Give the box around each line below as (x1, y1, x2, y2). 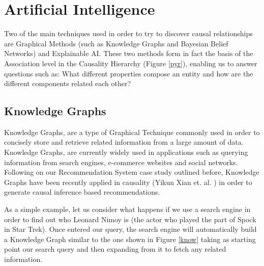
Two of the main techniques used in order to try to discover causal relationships (4, 28, 253, 39)
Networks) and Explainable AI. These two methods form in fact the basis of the (4, 48, 253, 59)
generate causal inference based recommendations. (4, 187, 160, 197)
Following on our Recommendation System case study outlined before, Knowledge (4, 167, 259, 177)
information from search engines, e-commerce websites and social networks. (4, 156, 238, 167)
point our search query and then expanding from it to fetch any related (4, 244, 226, 254)
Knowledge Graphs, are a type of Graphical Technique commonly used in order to (4, 126, 260, 137)
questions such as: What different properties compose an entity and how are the (4, 68, 253, 78)
